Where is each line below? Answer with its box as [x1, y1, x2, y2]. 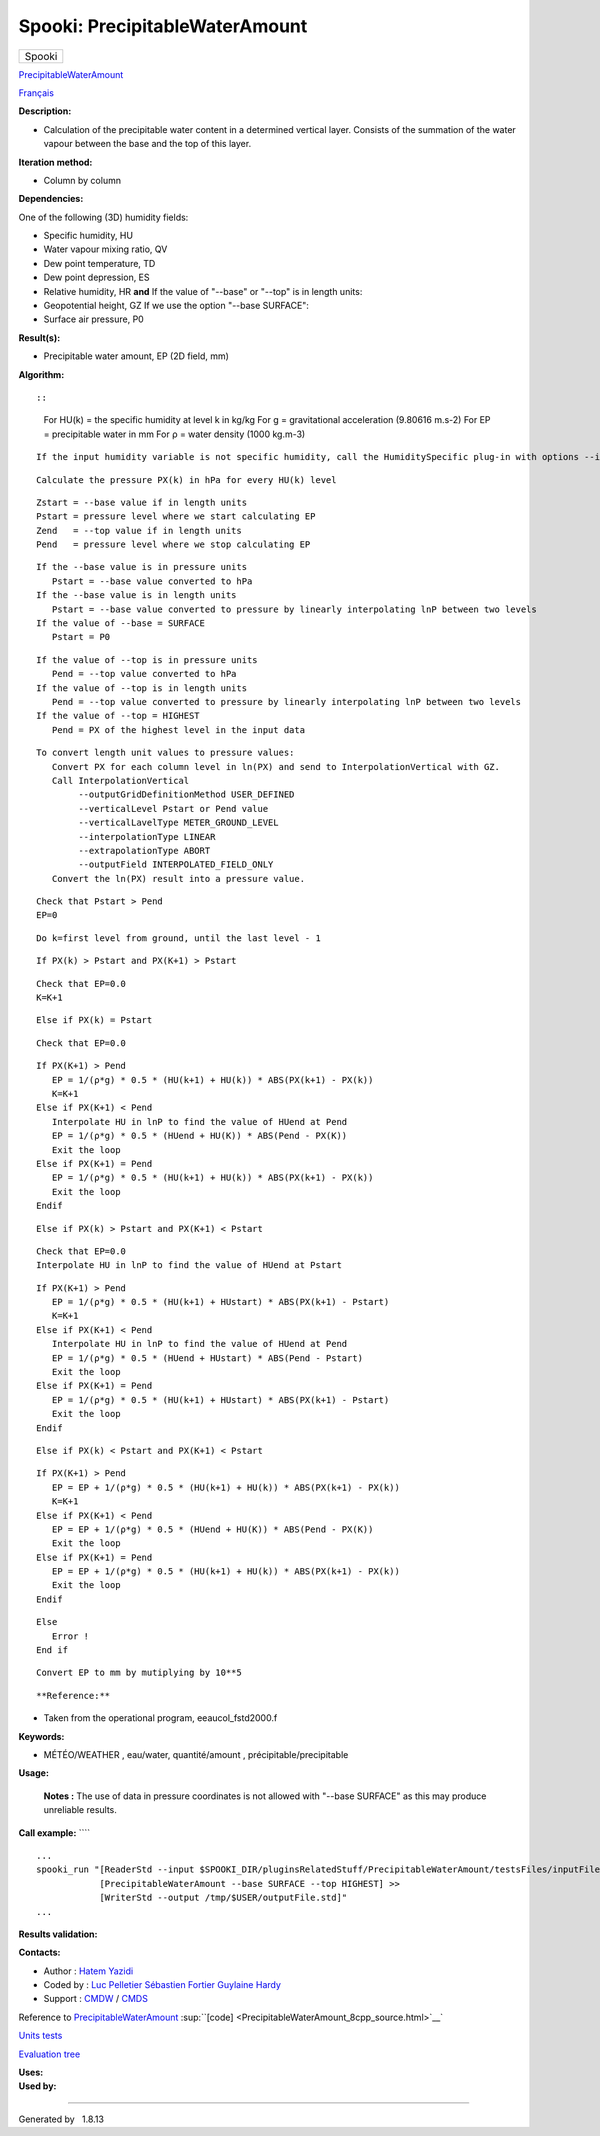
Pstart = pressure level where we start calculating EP [36, 511, 316, 522]
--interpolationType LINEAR [78, 831, 216, 842]
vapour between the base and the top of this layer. [43, 138, 252, 150]
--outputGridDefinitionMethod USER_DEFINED [78, 789, 295, 800]
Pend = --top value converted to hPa [51, 668, 237, 680]
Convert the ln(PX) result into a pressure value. [51, 873, 305, 884]
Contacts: [18, 1946, 61, 1959]
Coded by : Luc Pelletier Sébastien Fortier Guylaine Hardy [43, 1979, 282, 1991]
